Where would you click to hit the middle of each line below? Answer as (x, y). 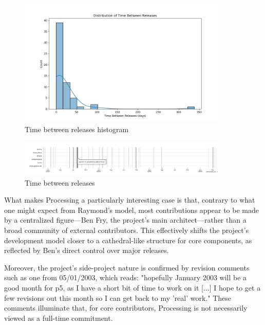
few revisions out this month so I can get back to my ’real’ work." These (118, 297)
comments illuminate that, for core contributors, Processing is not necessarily (126, 308)
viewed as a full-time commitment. (59, 318)
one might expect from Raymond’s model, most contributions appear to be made (131, 210)
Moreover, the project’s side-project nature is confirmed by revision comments (127, 267)
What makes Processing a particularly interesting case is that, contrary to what (130, 200)
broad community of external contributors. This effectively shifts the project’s (127, 230)
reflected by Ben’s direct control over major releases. (87, 250)
